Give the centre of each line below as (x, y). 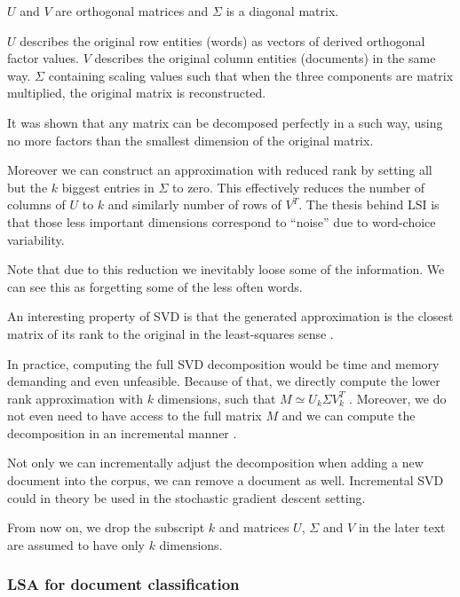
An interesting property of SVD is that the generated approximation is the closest (230, 316)
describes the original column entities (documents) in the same (265, 58)
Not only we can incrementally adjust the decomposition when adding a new (215, 463)
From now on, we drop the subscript (106, 527)
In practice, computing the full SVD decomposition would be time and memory (223, 363)
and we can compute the (349, 416)
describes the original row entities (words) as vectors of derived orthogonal (222, 40)
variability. (36, 239)
